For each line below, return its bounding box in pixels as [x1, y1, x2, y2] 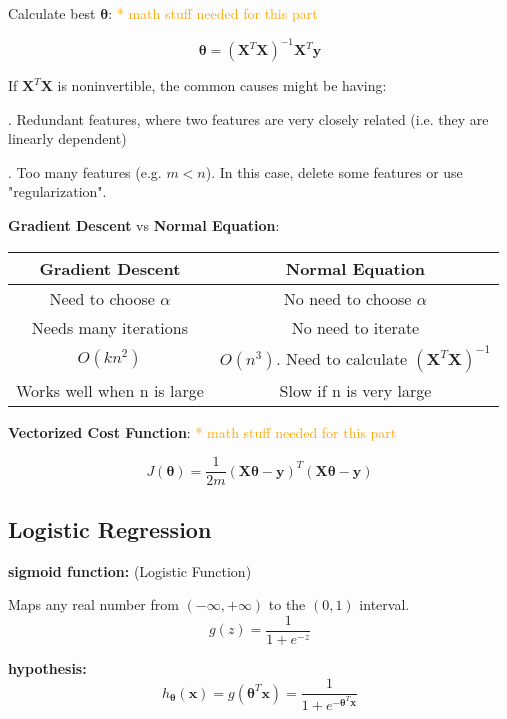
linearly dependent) [8, 128, 127, 149]
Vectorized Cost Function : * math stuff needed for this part [8, 421, 397, 442]
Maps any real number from [8, 594, 179, 615]
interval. [359, 594, 410, 615]
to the [268, 594, 306, 615]
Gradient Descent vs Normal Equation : [8, 215, 280, 236]
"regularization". [8, 181, 107, 202]
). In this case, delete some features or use [205, 161, 463, 182]
